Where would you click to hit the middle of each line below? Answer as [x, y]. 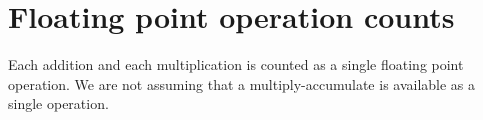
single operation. [58, 103]
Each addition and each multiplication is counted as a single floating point [236, 64]
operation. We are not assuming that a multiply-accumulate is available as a [242, 83]
